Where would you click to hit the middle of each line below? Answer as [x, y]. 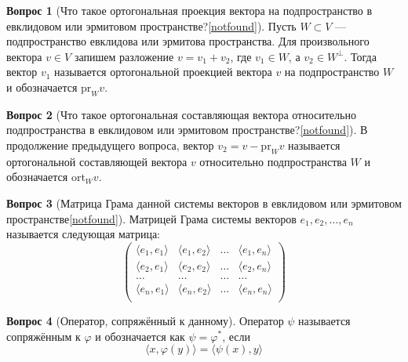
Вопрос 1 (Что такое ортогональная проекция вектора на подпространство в [189, 10]
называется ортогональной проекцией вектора [163, 72]
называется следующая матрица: [84, 234]
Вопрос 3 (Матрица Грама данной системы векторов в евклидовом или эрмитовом [204, 203]
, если [236, 336]
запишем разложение [124, 56]
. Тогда [360, 56]
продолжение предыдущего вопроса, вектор [110, 145]
